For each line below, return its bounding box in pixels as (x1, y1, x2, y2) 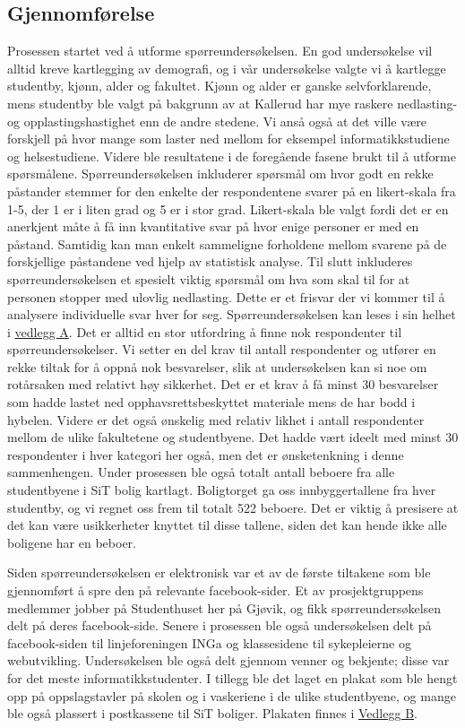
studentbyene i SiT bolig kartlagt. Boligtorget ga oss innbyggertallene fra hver (7, 481, 436, 499)
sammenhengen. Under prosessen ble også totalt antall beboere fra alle (7, 463, 395, 481)
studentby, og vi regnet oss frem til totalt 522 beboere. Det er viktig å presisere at (7, 498, 459, 516)
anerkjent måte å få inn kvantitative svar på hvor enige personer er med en (7, 217, 419, 236)
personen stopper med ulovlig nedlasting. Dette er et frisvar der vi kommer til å (7, 287, 445, 306)
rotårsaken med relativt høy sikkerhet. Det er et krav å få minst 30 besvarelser (7, 375, 439, 394)
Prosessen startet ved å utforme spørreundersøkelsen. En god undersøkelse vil (7, 41, 433, 60)
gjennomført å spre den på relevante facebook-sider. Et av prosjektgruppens (7, 581, 424, 600)
